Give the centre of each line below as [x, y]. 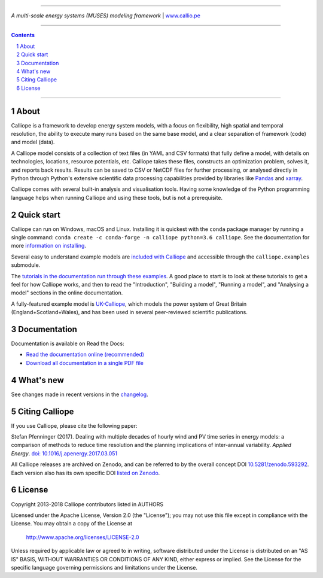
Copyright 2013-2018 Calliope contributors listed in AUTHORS [87, 504]
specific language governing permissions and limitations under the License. [104, 567]
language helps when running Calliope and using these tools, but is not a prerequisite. [117, 197]
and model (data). [33, 142]
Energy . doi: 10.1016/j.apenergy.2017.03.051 [64, 453]
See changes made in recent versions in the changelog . [80, 394]
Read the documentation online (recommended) [85, 355]
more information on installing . [49, 246]
